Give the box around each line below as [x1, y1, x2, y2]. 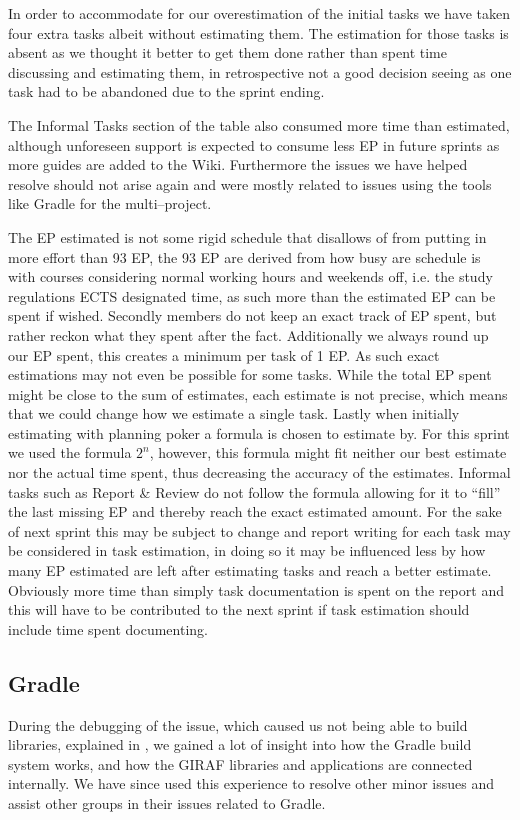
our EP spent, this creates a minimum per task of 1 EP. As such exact [8, 344, 440, 365]
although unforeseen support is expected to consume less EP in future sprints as [8, 134, 500, 155]
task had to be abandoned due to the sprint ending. [8, 81, 325, 102]
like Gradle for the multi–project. [8, 193, 212, 214]
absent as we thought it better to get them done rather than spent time [8, 42, 447, 63]
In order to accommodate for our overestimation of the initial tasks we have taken [8, 3, 511, 23]
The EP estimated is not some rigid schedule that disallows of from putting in [8, 226, 487, 247]
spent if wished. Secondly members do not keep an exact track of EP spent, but [8, 305, 497, 326]
